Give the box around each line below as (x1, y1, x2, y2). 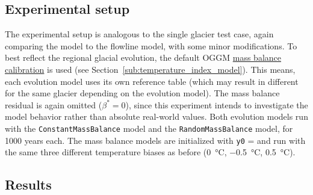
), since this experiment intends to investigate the (125, 98, 308, 111)
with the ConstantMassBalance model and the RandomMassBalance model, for (5, 122, 293, 134)
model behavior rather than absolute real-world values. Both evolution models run (5, 110, 308, 123)
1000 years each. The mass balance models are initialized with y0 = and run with (5, 134, 306, 146)
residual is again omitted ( (5, 98, 102, 111)
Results (5, 175, 52, 194)
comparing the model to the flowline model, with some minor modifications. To (5, 39, 297, 52)
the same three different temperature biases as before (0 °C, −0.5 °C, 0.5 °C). (5, 146, 296, 158)
